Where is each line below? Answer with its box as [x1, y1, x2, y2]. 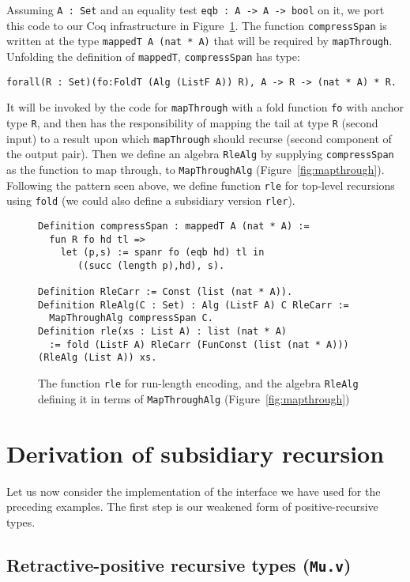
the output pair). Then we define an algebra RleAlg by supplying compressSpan [6, 145, 394, 162]
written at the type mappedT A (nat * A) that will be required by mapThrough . [6, 32, 393, 49]
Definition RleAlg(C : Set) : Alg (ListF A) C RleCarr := [38, 299, 349, 311]
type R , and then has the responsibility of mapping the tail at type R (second [6, 114, 378, 130]
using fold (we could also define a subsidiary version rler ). [6, 192, 295, 209]
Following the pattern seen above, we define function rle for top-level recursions [6, 176, 395, 193]
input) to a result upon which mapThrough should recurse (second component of [6, 130, 392, 146]
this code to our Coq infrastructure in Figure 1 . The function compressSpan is [6, 17, 387, 33]
